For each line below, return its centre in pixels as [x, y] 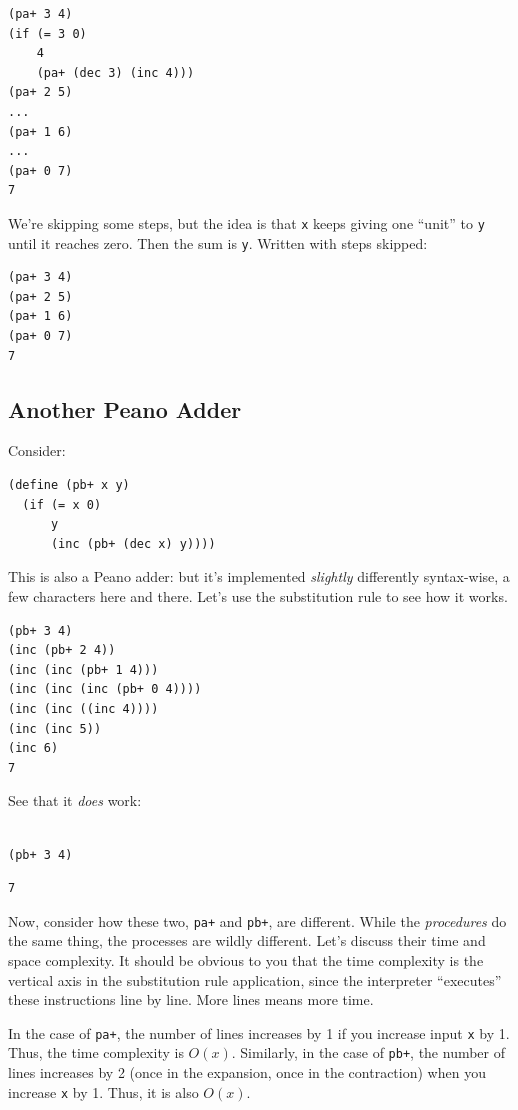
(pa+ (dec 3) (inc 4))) [115, 72]
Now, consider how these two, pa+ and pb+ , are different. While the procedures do [257, 920]
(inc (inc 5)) [55, 728]
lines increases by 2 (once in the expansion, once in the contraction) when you [247, 1072]
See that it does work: [75, 800]
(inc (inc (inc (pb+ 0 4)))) [105, 689]
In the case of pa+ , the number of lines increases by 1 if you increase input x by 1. [259, 1032]
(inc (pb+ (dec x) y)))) [133, 543]
